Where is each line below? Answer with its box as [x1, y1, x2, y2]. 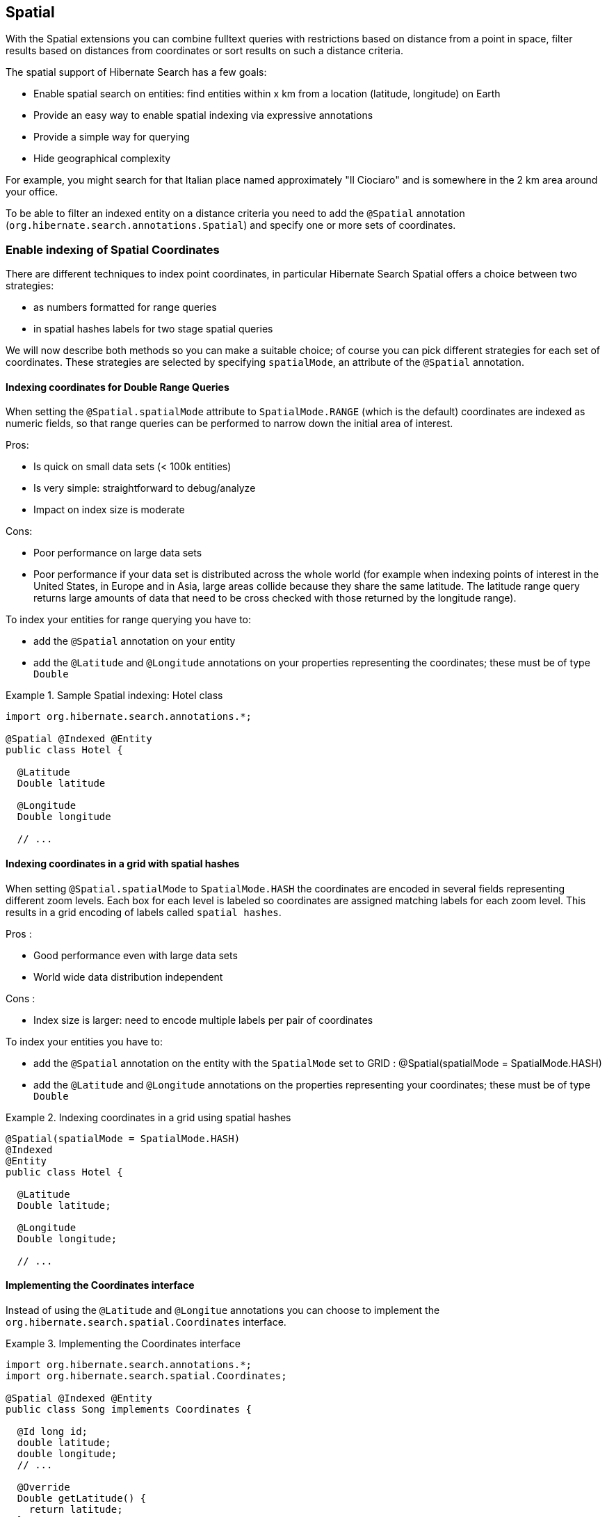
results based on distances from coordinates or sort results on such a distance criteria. [6, 45, 403, 57]
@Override [17, 1481, 70, 1493]
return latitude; [29, 1503, 123, 1515]
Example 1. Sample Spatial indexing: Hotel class [6, 689, 223, 702]
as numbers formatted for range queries [33, 301, 217, 314]
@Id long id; [17, 1425, 88, 1437]
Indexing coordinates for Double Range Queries [6, 380, 229, 393]
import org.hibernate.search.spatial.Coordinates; [6, 1370, 287, 1381]
